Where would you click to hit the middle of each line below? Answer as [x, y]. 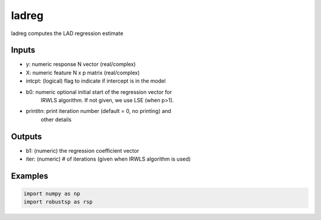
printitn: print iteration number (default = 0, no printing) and [99, 111]
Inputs [23, 50]
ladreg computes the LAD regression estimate [67, 33]
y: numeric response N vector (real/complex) [81, 64]
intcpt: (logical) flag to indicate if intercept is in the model [96, 81]
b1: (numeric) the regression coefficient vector [83, 150]
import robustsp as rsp [58, 202]
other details [56, 120]
